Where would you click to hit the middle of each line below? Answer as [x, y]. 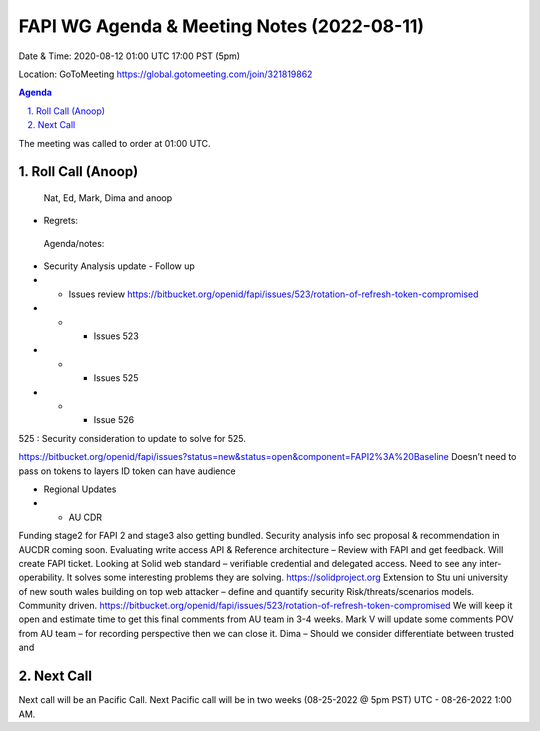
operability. [41, 577]
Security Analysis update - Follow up [119, 266]
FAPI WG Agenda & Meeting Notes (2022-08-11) [221, 26]
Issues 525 [116, 378]
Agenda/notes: [74, 243]
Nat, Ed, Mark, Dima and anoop [108, 197]
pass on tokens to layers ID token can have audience [127, 471]
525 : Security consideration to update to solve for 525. [132, 438]
